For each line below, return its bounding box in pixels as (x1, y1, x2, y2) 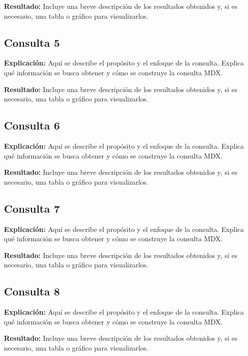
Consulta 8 (4, 284, 60, 299)
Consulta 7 (4, 200, 60, 216)
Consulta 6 (4, 118, 60, 133)
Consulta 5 (4, 34, 60, 50)
